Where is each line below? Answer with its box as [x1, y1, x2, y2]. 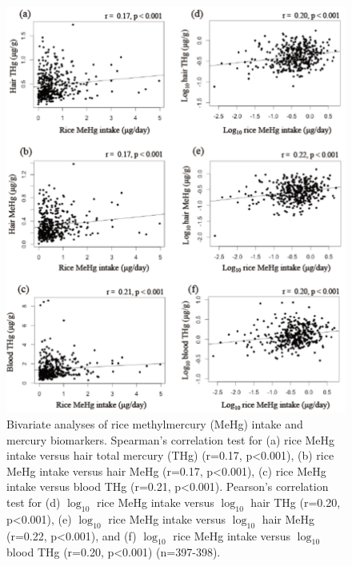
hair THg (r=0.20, [250, 493, 341, 510]
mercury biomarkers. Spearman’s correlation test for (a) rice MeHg [6, 431, 335, 448]
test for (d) [6, 493, 61, 510]
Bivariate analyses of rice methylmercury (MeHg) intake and [6, 415, 303, 432]
